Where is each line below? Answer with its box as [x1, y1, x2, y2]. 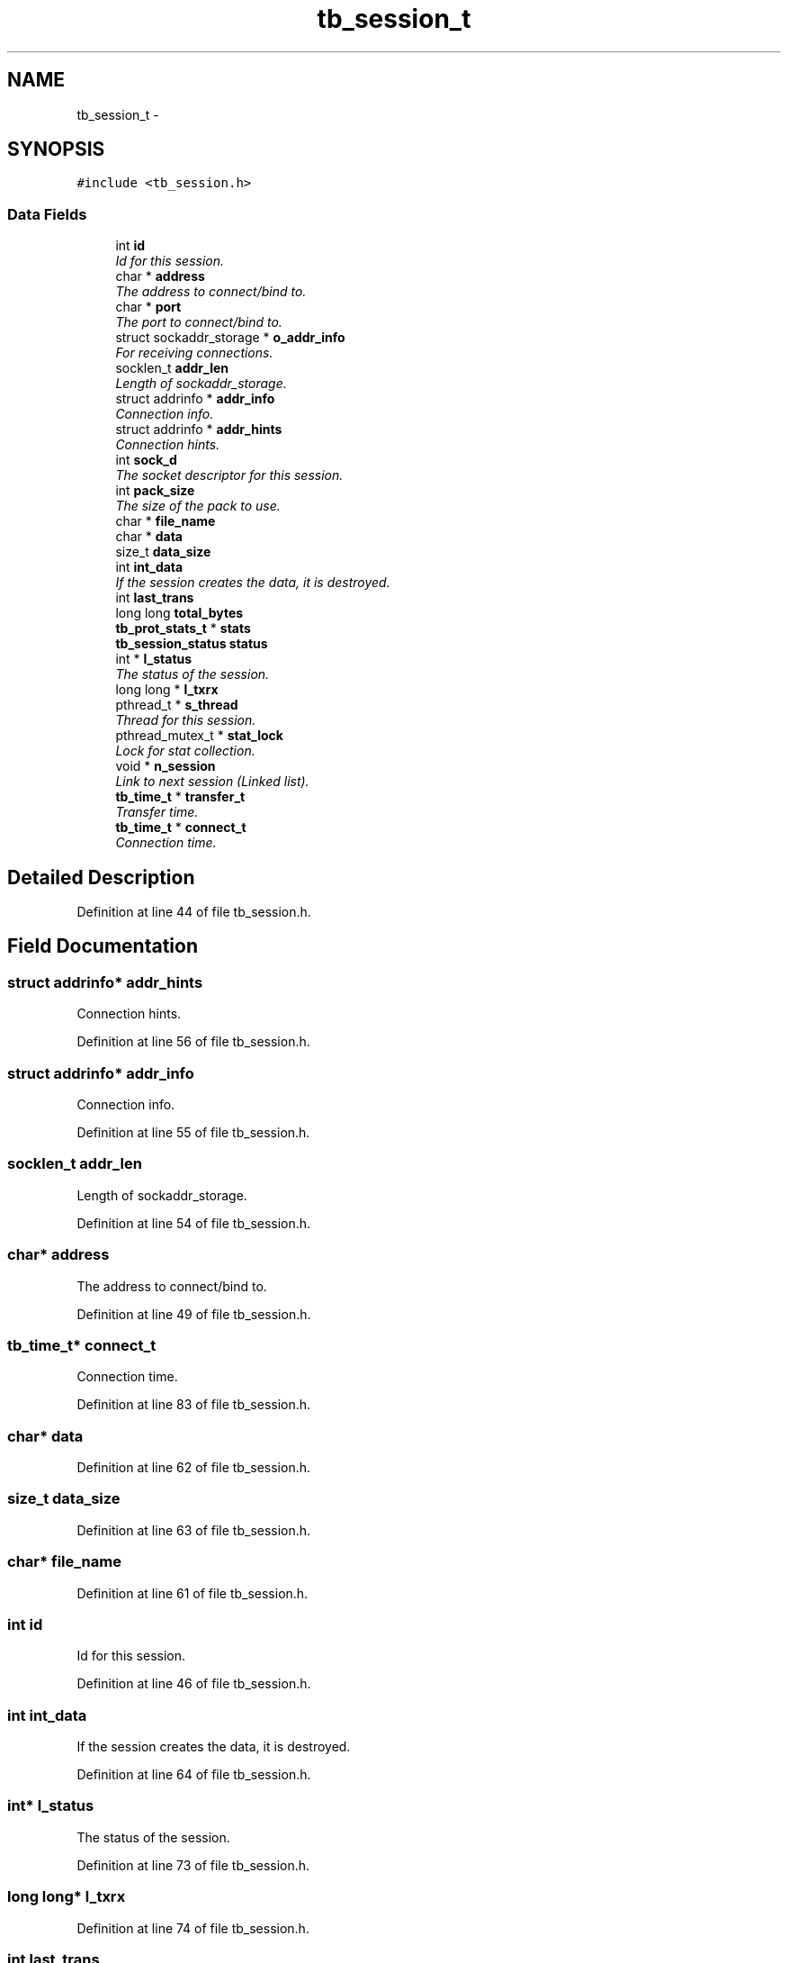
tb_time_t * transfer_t [115, 789, 246, 805]
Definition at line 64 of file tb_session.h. [76, 1767, 311, 1782]
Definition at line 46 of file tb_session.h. [76, 1676, 311, 1692]
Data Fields [7, 204, 87, 223]
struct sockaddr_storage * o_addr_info [115, 330, 345, 346]
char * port [115, 299, 182, 315]
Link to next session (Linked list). [115, 773, 309, 790]
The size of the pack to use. [115, 498, 281, 514]
